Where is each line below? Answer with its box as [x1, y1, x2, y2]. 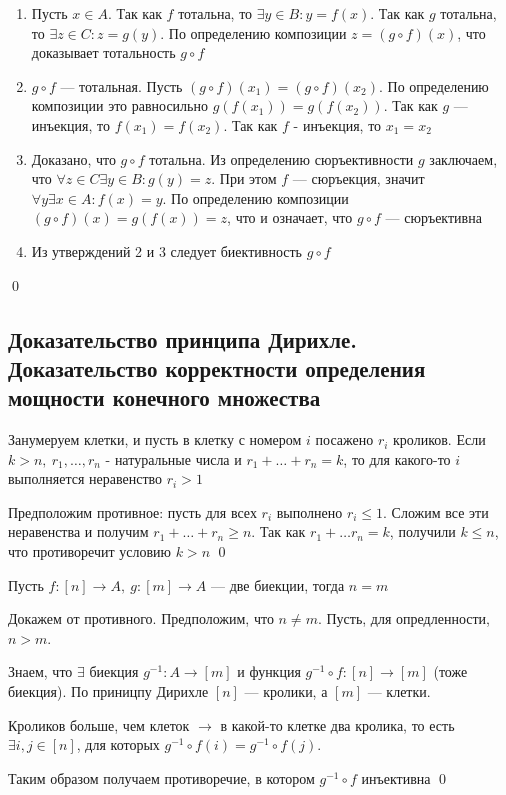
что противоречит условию [8, 541, 172, 562]
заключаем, [429, 148, 498, 169]
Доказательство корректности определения [8, 352, 426, 383]
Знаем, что [8, 661, 73, 682]
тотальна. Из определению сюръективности [149, 148, 414, 169]
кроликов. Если [393, 429, 486, 450]
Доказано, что [31, 148, 116, 169]
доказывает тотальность [31, 42, 176, 63]
